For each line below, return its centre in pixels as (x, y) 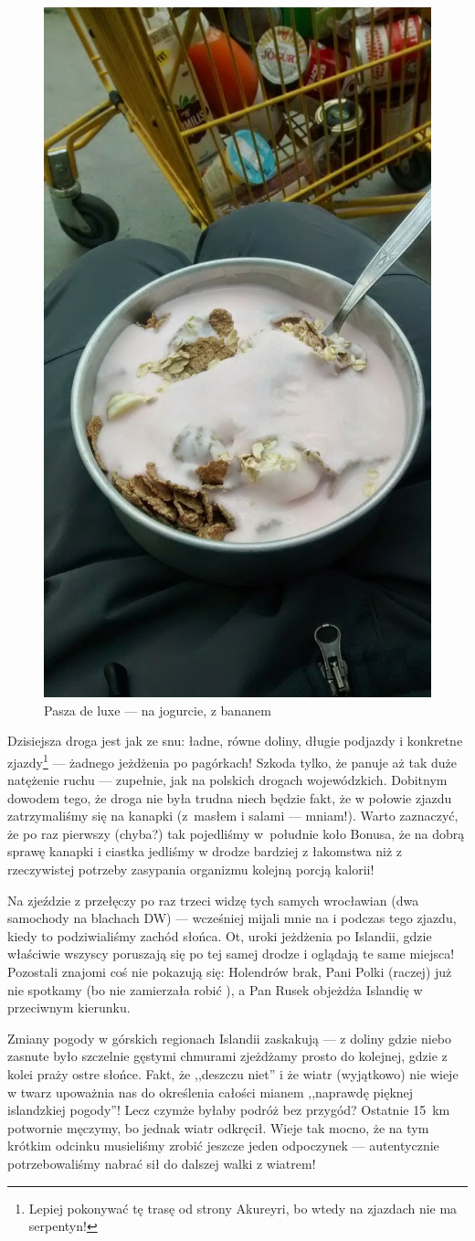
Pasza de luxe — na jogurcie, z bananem (158, 710)
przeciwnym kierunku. (69, 1008)
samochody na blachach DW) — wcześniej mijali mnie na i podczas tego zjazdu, (232, 918)
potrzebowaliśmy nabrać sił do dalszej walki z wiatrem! (162, 1163)
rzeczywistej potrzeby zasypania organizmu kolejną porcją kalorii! (191, 870)
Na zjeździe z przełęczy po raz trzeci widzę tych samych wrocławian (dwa (213, 900)
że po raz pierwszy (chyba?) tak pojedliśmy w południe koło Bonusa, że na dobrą (236, 833)
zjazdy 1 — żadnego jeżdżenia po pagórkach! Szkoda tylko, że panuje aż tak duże (232, 760)
